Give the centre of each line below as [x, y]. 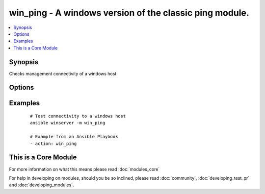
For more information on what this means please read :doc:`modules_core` [84, 169]
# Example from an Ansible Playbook [74, 137]
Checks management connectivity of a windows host [63, 73]
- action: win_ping [53, 144]
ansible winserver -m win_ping [68, 123]
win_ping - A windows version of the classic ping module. [129, 13]
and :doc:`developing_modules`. [41, 185]
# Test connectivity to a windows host [78, 116]
